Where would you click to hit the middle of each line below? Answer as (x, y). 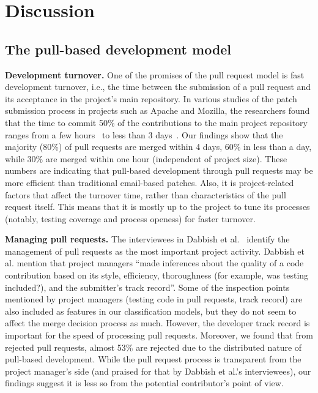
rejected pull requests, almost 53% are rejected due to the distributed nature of (153, 347)
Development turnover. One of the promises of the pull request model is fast (155, 74)
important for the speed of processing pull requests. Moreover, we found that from (159, 335)
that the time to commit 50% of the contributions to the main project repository (156, 122)
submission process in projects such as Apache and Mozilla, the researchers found (157, 110)
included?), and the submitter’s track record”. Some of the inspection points (147, 287)
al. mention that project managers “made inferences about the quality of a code (154, 263)
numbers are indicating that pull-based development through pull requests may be (159, 170)
